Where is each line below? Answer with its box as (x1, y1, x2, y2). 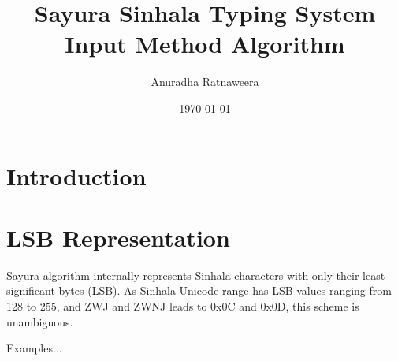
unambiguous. (6, 313, 73, 329)
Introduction (6, 159, 147, 192)
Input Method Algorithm (65, 28, 345, 60)
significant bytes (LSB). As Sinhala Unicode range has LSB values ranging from (6, 282, 392, 299)
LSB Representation (6, 221, 230, 253)
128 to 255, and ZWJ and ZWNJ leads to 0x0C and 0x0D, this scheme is (6, 298, 359, 314)
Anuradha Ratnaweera (151, 73, 259, 90)
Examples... (6, 340, 62, 356)
